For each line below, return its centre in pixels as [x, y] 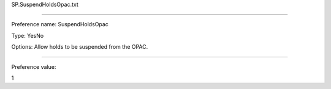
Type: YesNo [28, 35]
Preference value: [34, 66]
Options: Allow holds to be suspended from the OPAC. [80, 47]
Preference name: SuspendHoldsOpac [60, 24]
